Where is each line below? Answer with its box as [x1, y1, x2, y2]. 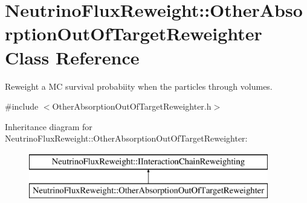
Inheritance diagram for [5, 120, 92, 133]
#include [5, 100, 39, 113]
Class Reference [5, 45, 140, 69]
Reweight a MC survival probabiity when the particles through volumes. [5, 80, 273, 92]
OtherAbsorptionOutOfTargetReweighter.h [52, 100, 212, 113]
